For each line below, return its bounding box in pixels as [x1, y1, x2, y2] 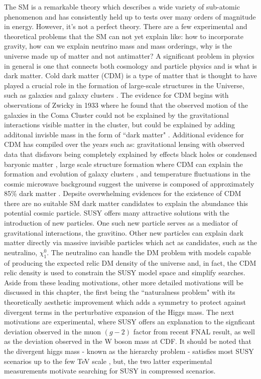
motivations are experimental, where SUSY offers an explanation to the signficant [4, 316, 255, 327]
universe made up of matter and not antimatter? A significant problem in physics [4, 50, 254, 61]
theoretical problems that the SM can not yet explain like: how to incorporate [4, 31, 244, 41]
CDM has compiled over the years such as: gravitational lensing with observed [4, 139, 245, 149]
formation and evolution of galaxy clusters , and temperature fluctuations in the [4, 168, 250, 179]
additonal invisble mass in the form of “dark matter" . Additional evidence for [4, 129, 244, 139]
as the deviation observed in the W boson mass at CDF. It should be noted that [4, 336, 251, 346]
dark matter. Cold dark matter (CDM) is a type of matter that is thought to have [4, 70, 257, 81]
